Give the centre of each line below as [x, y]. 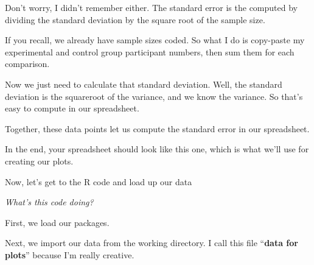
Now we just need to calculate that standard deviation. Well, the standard [144, 84]
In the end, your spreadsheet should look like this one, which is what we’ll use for [157, 149]
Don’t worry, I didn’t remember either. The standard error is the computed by [151, 7]
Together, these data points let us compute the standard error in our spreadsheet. [157, 128]
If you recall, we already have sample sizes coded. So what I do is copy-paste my [155, 40]
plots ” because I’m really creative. [70, 254]
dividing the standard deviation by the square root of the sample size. [135, 19]
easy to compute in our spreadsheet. [72, 108]
